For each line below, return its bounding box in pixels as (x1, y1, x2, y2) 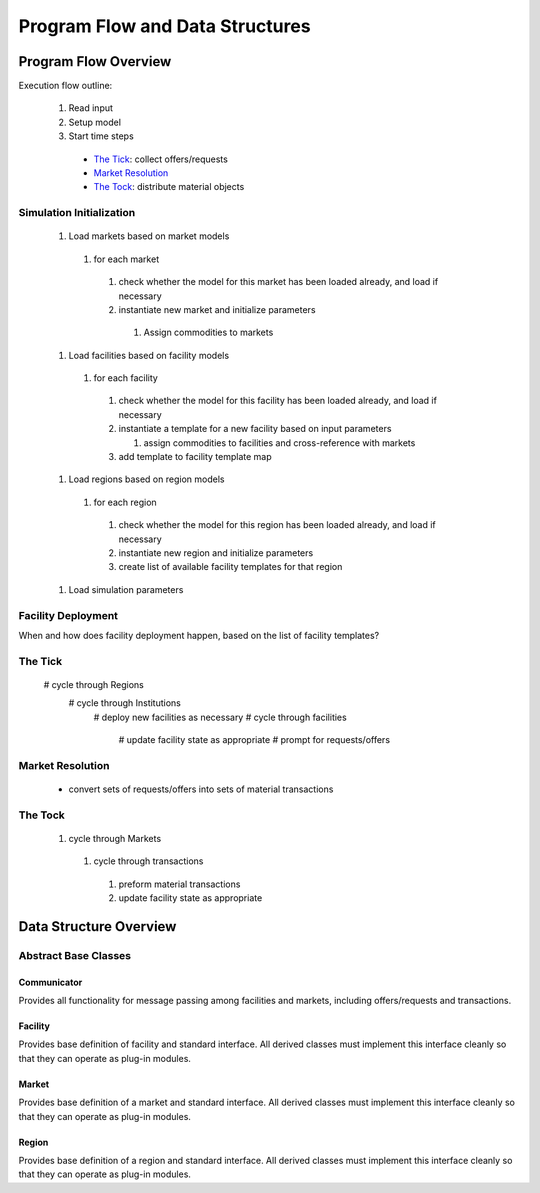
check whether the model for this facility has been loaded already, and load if (118, 395, 437, 407)
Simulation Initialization (18, 206, 136, 220)
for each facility (93, 372, 159, 384)
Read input (68, 102, 114, 114)
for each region (93, 496, 157, 508)
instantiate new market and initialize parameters (118, 303, 316, 315)
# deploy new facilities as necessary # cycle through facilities (93, 711, 347, 723)
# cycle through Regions (43, 678, 144, 690)
